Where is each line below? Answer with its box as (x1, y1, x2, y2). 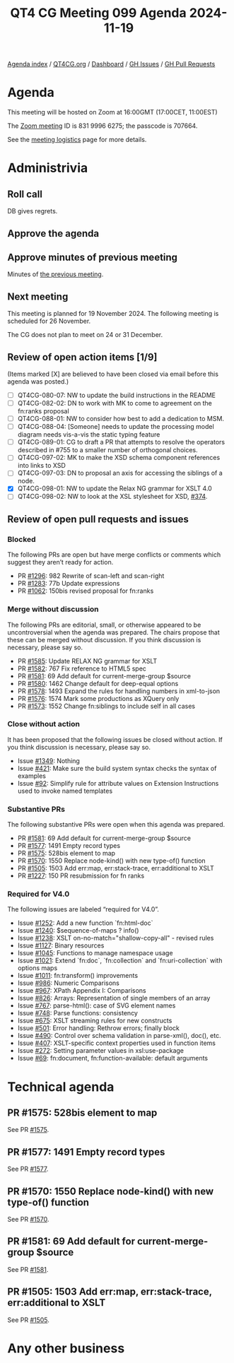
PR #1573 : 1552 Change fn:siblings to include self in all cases (17, 702, 196, 710)
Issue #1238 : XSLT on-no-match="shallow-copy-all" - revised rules (17, 934, 214, 943)
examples (17, 772, 46, 780)
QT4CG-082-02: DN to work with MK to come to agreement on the (17, 399, 212, 408)
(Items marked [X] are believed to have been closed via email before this (7, 370, 219, 378)
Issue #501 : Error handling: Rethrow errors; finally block (17, 1024, 180, 1032)
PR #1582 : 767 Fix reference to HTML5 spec (17, 664, 147, 673)
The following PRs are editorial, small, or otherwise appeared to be (7, 620, 201, 629)
